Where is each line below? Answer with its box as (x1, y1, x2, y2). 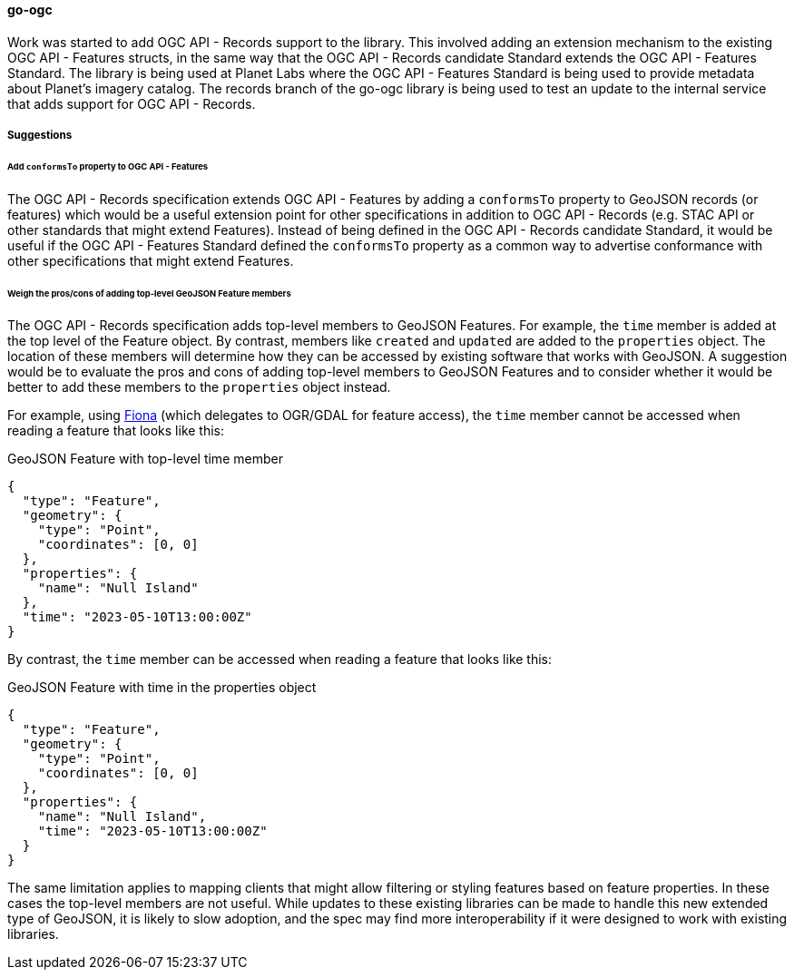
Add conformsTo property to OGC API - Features (7, 161, 209, 171)
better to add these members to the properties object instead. (7, 379, 391, 396)
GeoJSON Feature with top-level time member (7, 451, 283, 467)
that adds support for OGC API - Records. (7, 95, 256, 112)
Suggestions (7, 129, 73, 142)
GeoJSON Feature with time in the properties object (7, 679, 317, 696)
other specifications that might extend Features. (7, 252, 294, 269)
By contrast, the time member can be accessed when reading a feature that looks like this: (7, 651, 553, 668)
